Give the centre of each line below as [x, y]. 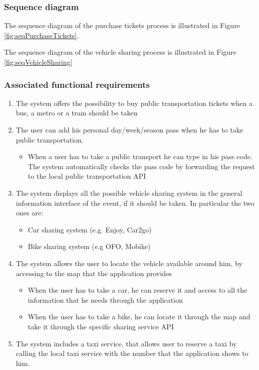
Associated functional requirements [77, 84]
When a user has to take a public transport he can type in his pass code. [140, 156]
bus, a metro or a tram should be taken [77, 113]
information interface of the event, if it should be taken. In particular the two [135, 203]
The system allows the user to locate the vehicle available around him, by [129, 263]
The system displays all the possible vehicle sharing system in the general [129, 193]
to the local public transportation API [87, 176]
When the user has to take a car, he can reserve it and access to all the [138, 290]
